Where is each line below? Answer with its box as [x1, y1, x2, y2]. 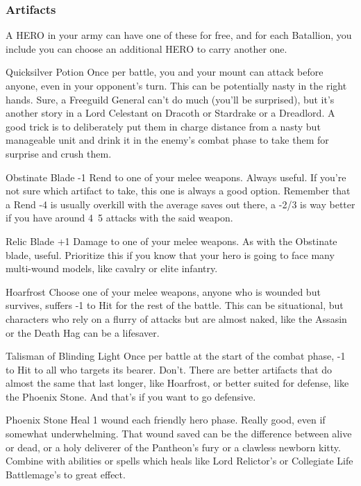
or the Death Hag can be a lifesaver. [6, 325, 160, 340]
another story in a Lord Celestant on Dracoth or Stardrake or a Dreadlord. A [6, 106, 335, 120]
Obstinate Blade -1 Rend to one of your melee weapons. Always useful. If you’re [6, 169, 346, 184]
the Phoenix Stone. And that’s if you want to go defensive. [6, 389, 256, 403]
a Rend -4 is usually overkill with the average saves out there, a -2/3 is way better [6, 196, 355, 211]
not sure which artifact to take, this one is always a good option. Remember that [6, 183, 351, 198]
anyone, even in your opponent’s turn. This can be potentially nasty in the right [6, 78, 347, 92]
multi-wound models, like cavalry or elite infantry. [6, 261, 218, 276]
